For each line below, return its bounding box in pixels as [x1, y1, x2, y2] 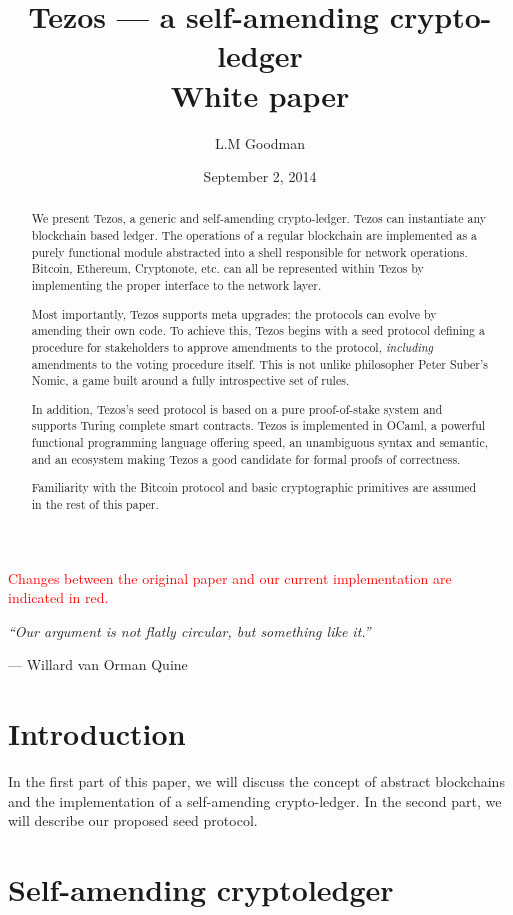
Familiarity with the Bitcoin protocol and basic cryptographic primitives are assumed [31, 479, 477, 496]
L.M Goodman [214, 132, 306, 153]
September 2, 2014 [203, 166, 317, 187]
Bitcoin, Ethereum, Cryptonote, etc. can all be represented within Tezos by [31, 260, 424, 277]
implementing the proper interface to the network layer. [31, 277, 322, 294]
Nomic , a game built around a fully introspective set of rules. [31, 372, 350, 389]
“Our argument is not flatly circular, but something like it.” [8, 620, 371, 641]
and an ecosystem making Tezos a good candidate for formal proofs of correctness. [31, 450, 461, 467]
